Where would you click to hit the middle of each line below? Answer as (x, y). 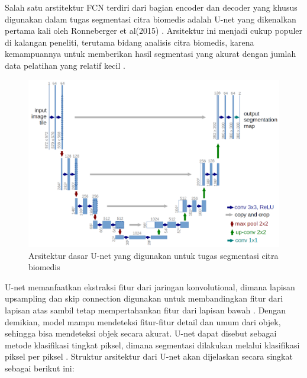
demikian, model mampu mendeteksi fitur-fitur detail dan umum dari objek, (143, 321)
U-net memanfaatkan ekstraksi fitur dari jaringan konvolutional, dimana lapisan (150, 286)
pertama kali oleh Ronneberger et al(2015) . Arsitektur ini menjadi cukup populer (154, 31)
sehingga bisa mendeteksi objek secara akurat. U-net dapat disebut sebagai (141, 333)
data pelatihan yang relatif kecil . (65, 65)
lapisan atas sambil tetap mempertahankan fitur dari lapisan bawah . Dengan (146, 310)
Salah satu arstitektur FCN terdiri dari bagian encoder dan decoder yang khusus (151, 7)
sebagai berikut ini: (40, 368)
